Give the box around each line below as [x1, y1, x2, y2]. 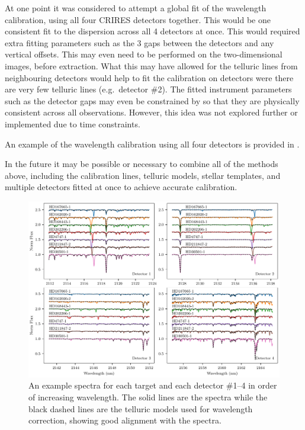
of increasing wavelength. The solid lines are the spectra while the [28, 390, 268, 403]
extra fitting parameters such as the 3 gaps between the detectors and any [5, 36, 274, 49]
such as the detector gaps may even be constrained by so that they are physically [5, 94, 300, 107]
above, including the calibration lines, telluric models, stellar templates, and [5, 169, 281, 181]
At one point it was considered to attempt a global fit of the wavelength [5, 2, 267, 14]
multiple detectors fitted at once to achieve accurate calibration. [5, 181, 237, 193]
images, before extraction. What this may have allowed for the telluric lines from [5, 59, 298, 72]
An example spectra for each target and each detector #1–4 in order [28, 379, 277, 392]
